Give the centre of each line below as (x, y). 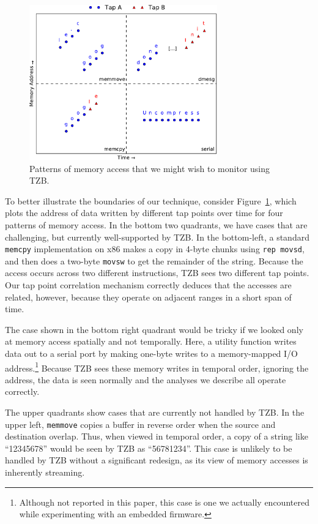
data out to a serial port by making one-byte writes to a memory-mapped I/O (152, 353)
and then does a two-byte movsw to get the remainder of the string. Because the (154, 260)
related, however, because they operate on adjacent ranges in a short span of (148, 297)
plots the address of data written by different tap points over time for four (144, 213)
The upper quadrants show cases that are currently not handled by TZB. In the (155, 412)
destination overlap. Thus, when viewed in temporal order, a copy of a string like (157, 436)
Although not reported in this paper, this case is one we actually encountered (164, 502)
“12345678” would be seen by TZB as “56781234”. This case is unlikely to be (149, 448)
